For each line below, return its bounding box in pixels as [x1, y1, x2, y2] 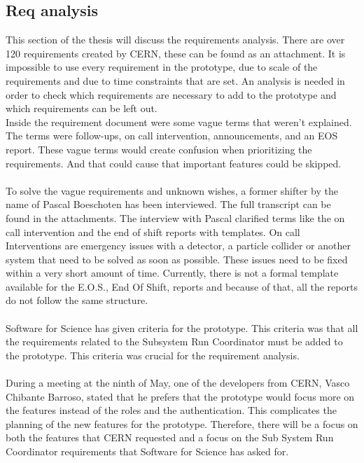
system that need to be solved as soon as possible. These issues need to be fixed [6, 251, 348, 266]
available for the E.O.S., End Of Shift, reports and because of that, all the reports [6, 279, 358, 293]
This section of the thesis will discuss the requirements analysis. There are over [6, 32, 345, 47]
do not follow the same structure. [6, 293, 148, 307]
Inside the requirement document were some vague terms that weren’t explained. [6, 114, 352, 129]
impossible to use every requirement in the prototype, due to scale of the [6, 60, 318, 74]
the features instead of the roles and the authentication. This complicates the [6, 403, 337, 417]
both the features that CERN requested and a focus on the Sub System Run [6, 430, 334, 445]
